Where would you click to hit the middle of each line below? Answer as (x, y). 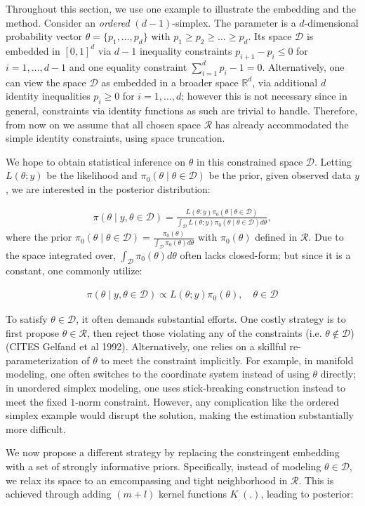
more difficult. (36, 428)
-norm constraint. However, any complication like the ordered (207, 401)
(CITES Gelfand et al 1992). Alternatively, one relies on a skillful (146, 346)
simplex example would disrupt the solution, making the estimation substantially (180, 415)
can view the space (46, 82)
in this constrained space (250, 161)
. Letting (333, 161)
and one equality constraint (128, 66)
